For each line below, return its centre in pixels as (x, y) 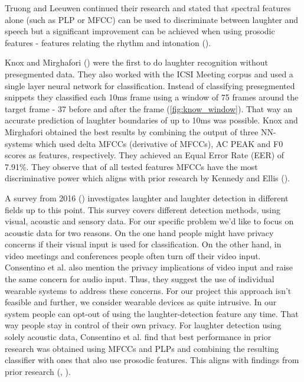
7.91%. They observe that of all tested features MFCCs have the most (131, 166)
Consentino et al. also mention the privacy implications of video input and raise (149, 267)
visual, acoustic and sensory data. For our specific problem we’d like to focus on (149, 221)
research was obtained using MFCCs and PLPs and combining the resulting (142, 348)
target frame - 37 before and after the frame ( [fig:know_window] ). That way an (149, 108)
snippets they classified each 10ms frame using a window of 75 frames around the (152, 97)
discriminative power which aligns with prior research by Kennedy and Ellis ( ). (147, 178)
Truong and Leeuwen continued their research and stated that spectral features (148, 8)
